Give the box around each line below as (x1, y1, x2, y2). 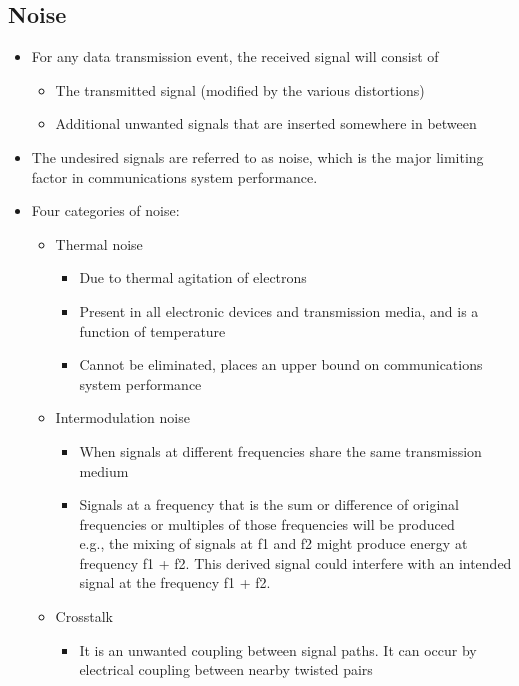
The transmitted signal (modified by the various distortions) (55, 79, 425, 100)
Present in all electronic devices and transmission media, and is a (79, 300, 479, 321)
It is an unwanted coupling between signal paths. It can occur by (79, 639, 477, 660)
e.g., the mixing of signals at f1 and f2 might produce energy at (79, 533, 468, 554)
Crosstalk (55, 606, 113, 627)
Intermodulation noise (55, 407, 190, 428)
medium (79, 460, 129, 481)
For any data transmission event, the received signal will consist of (31, 46, 439, 67)
